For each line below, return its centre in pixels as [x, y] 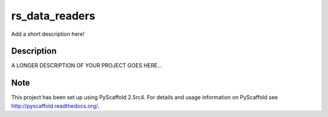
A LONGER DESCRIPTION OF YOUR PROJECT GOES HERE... [87, 65]
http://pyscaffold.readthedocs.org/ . [55, 105]
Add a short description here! [48, 34]
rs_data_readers [53, 16]
